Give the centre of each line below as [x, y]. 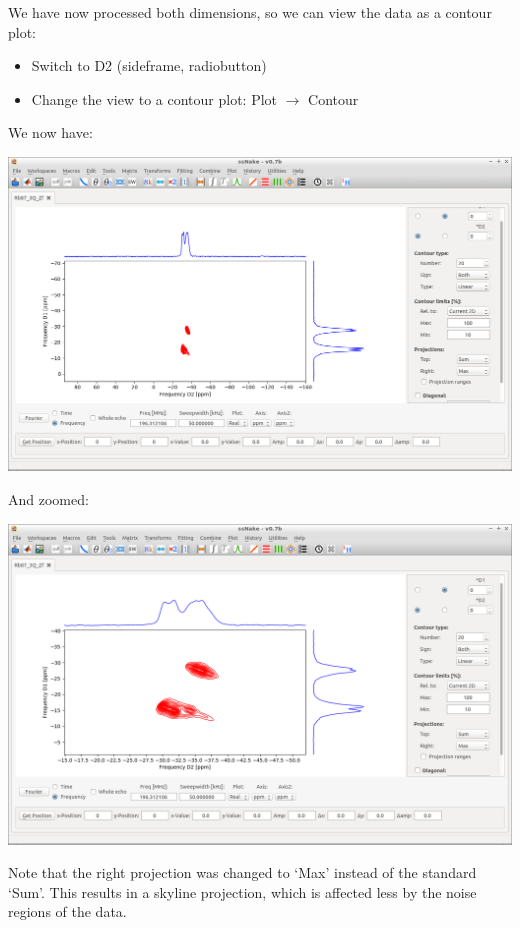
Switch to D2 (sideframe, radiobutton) [149, 65]
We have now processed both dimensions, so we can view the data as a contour [250, 12]
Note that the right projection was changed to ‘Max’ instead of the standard [242, 872]
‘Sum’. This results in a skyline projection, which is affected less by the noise [242, 891]
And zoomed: [48, 499]
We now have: [50, 132]
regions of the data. [67, 911]
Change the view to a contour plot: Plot [154, 98]
